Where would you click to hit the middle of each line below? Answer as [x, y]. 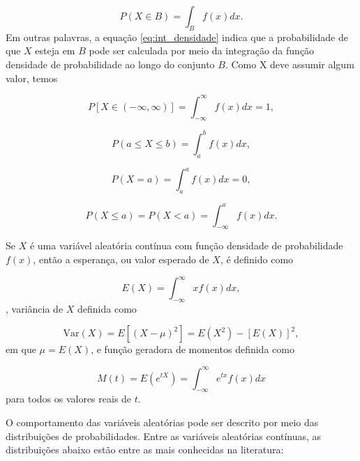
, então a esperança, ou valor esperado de [121, 259]
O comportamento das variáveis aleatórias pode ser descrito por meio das [162, 422]
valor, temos [32, 78]
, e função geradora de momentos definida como [193, 349]
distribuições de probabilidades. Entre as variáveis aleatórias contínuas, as [164, 436]
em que [21, 349]
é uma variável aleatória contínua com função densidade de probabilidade [186, 245]
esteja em [55, 50]
